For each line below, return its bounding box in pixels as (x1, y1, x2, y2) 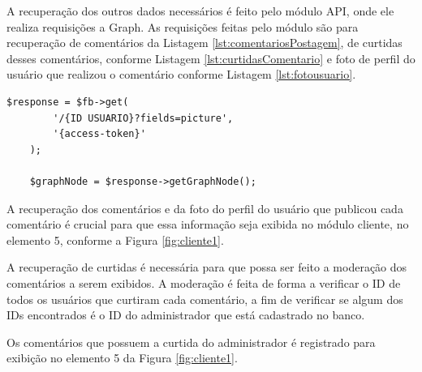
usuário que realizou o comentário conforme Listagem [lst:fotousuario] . (6, 66, 356, 83)
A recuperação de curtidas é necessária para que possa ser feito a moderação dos (6, 259, 407, 276)
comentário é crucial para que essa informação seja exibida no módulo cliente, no (6, 216, 409, 233)
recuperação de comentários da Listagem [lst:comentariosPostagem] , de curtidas (6, 34, 403, 51)
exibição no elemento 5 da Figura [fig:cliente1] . (6, 349, 238, 366)
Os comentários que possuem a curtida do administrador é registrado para (6, 333, 376, 350)
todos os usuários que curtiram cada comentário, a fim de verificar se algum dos (6, 290, 403, 307)
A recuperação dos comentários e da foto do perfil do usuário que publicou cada (6, 199, 403, 216)
